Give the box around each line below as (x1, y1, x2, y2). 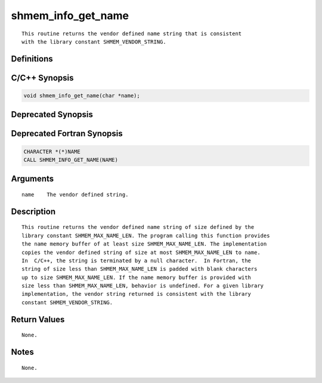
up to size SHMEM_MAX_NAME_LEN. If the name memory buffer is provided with (21, 274, 252, 281)
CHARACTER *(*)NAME (23, 148, 80, 155)
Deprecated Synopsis (11, 109, 94, 120)
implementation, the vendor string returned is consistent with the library (21, 290, 252, 298)
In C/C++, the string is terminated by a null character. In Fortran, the (21, 257, 252, 264)
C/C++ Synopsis (11, 72, 74, 83)
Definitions (11, 54, 53, 64)
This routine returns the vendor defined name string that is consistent (21, 30, 242, 37)
